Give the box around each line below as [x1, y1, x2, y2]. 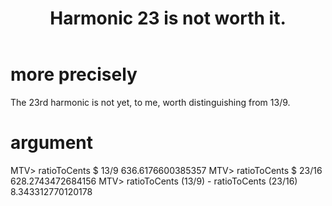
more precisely [10, 63, 138, 86]
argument [10, 132, 94, 154]
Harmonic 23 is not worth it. [49, 7, 287, 30]
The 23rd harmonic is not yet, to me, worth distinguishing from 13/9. [10, 96, 291, 108]
